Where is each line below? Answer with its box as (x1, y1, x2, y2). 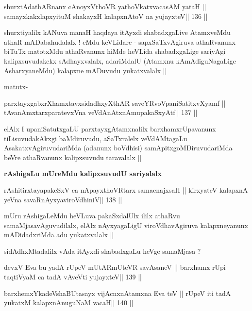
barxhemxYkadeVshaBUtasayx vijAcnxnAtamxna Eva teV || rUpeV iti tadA (4, 288, 231, 298)
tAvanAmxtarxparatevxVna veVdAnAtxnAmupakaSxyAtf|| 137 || (4, 107, 198, 117)
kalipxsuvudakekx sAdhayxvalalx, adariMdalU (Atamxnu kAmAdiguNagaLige (4, 55, 236, 65)
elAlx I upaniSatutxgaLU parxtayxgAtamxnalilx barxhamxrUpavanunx (4, 123, 216, 133)
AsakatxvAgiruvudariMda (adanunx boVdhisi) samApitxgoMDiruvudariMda (4, 143, 233, 153)
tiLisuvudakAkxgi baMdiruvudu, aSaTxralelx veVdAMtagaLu (4, 133, 187, 143)
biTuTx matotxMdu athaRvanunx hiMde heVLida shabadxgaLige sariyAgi (4, 46, 226, 56)
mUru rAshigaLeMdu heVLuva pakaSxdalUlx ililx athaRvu (4, 211, 180, 221)
